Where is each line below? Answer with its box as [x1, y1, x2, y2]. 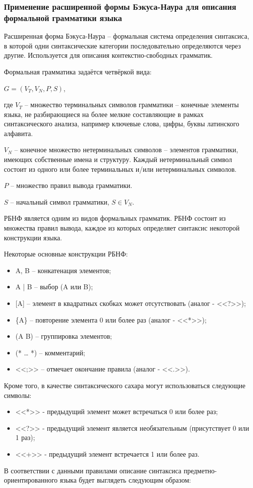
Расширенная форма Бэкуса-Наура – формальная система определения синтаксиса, [4, 31, 250, 41]
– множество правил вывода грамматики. [10, 180, 132, 190]
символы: [4, 390, 32, 400]
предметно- [183, 465, 217, 475]
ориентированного [4, 475, 58, 485]
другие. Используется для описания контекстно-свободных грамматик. [4, 50, 213, 60]
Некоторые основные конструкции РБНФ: [4, 249, 128, 259]
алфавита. [4, 128, 33, 138]
